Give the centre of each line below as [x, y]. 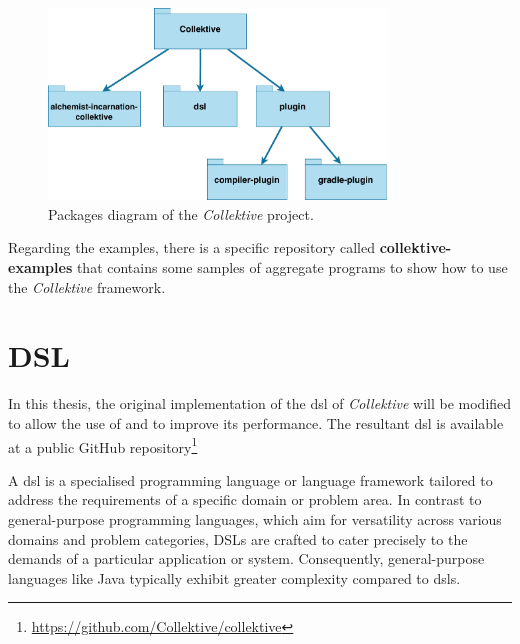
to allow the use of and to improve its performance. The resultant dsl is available [256, 422]
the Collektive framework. [87, 286]
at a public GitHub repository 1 [103, 445]
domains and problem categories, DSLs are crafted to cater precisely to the [238, 538]
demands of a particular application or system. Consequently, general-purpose [246, 558]
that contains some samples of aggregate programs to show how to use [292, 267]
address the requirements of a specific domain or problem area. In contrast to [245, 499]
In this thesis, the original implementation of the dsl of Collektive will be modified [260, 403]
